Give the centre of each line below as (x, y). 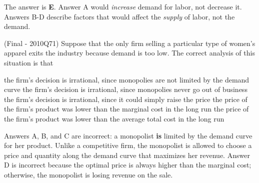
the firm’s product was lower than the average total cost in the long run (114, 118)
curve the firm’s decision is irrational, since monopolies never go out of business (126, 89)
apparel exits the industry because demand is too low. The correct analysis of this (129, 53)
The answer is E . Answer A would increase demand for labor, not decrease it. (123, 6)
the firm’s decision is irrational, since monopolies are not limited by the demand (127, 79)
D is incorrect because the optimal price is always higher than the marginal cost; (128, 165)
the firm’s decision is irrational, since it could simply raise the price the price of (126, 99)
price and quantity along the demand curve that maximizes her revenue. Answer (127, 155)
